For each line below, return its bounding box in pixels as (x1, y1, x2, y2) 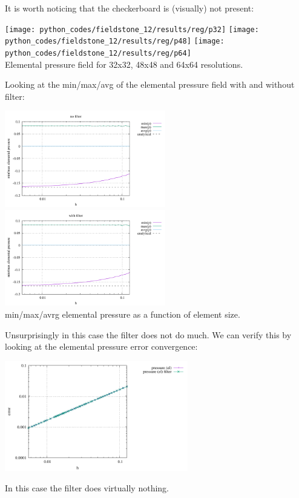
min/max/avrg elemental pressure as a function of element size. (5, 308, 240, 320)
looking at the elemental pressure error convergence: (5, 340, 198, 353)
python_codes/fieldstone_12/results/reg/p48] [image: (5, 37, 225, 46)
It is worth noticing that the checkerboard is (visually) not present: (5, 2, 254, 14)
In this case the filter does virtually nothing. (5, 481, 169, 494)
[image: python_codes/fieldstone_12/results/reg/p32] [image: (5, 25, 259, 34)
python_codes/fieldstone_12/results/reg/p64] (5, 48, 191, 57)
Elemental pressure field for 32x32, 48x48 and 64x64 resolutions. (5, 57, 243, 70)
